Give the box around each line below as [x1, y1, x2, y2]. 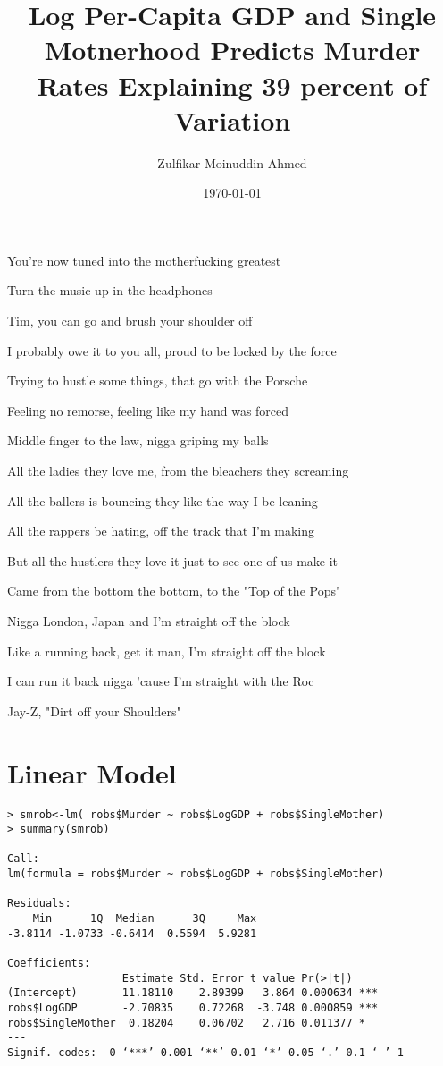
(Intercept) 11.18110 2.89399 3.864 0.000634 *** [7, 986, 379, 1000]
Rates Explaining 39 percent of [37, 66, 428, 103]
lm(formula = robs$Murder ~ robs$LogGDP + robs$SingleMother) [7, 867, 385, 881]
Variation [173, 101, 291, 138]
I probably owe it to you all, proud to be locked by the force [7, 341, 337, 360]
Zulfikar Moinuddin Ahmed [157, 153, 307, 172]
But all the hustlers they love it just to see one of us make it [7, 551, 339, 570]
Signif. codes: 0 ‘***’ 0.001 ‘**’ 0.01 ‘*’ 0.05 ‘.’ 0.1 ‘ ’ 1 [7, 1046, 404, 1059]
